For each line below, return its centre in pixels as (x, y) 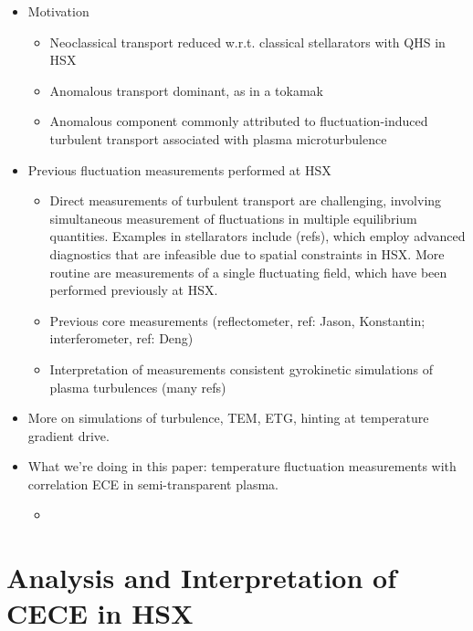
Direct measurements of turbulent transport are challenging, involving (246, 200)
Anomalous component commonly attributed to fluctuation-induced (239, 121)
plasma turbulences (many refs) (138, 387)
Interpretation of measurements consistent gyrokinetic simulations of (242, 368)
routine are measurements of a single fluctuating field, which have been (248, 272)
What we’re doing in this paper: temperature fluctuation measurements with (242, 466)
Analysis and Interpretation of (201, 578)
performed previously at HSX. (134, 290)
